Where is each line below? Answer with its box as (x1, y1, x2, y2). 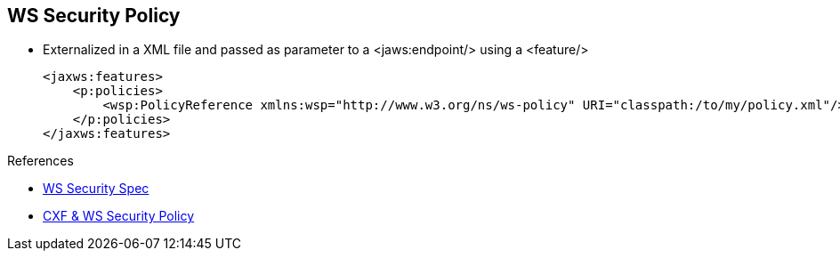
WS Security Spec (43, 181, 149, 197)
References (7, 153, 74, 169)
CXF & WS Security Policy (43, 208, 195, 224)
